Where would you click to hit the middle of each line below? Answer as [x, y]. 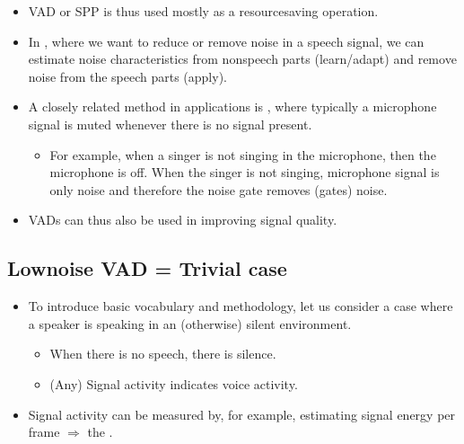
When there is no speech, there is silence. [163, 354]
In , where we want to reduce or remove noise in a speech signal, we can [226, 41]
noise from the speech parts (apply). [127, 76]
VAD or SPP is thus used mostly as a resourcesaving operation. [203, 11]
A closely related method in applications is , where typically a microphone [232, 107]
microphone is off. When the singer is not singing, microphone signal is [245, 172]
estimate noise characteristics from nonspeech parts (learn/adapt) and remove [242, 59]
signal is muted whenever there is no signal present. [170, 124]
